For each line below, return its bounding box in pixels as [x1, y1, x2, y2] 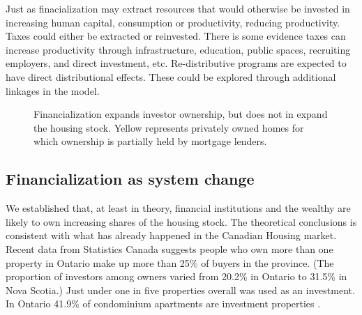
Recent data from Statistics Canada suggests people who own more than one [6, 241, 333, 256]
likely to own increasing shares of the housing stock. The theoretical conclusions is [6, 214, 357, 229]
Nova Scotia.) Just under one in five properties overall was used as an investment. [6, 282, 355, 297]
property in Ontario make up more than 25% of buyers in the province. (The [6, 255, 334, 270]
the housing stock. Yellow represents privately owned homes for [33, 120, 304, 135]
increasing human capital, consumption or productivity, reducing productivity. [6, 15, 340, 29]
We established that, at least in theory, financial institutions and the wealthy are [6, 201, 351, 215]
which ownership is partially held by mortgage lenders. [33, 134, 267, 148]
